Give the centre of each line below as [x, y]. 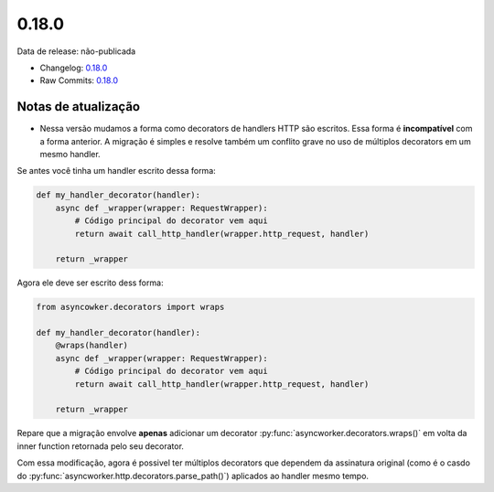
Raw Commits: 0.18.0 [79, 80]
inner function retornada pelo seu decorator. [101, 446]
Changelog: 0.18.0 [74, 68]
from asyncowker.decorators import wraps [130, 307]
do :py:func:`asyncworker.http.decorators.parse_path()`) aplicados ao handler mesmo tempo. [193, 476]
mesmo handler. [70, 155]
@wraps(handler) [91, 346]
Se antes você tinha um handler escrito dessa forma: [117, 171]
